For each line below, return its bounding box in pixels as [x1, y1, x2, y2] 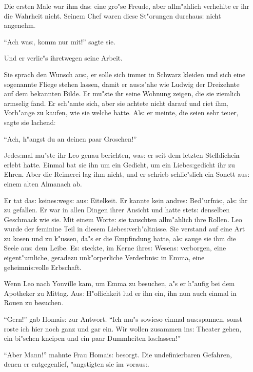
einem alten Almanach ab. [4, 178, 82, 188]
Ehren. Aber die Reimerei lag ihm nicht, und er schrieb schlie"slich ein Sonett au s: [4, 169, 250, 179]
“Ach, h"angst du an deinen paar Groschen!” [4, 133, 137, 144]
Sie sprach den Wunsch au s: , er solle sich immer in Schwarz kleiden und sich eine [4, 69, 246, 79]
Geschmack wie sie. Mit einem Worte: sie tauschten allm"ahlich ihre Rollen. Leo [4, 214, 242, 224]
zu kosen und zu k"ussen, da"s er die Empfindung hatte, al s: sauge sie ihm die [4, 233, 236, 243]
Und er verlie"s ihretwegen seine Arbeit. [4, 53, 123, 63]
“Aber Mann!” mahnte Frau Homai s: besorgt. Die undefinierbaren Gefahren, [4, 349, 232, 359]
